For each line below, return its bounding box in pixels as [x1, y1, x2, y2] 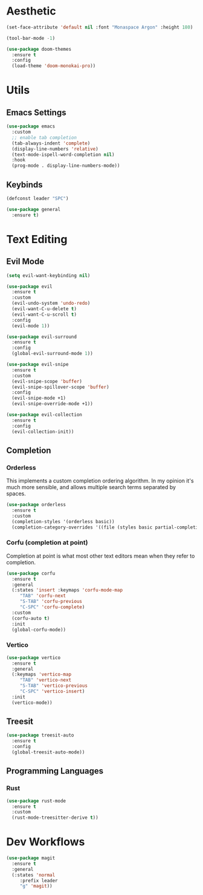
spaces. [6, 490, 26, 497]
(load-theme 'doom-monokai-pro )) [11, 63, 96, 69]
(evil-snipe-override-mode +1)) [11, 401, 94, 407]
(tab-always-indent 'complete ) [11, 140, 91, 146]
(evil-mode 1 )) [11, 322, 50, 329]
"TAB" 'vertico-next [19, 677, 71, 683]
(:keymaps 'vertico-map [11, 671, 71, 678]
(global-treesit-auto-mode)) [11, 749, 85, 755]
